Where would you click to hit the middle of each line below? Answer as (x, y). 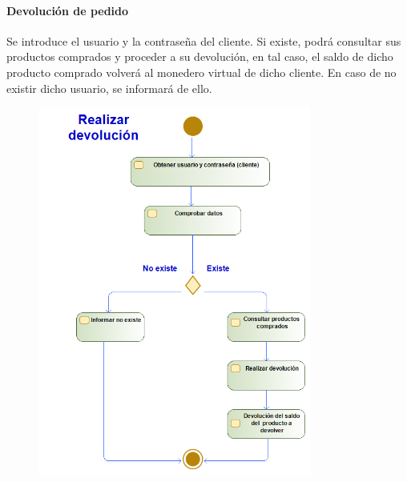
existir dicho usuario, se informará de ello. (109, 88)
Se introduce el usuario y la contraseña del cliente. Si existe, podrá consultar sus (204, 40)
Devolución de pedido (68, 10)
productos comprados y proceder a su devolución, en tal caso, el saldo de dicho (200, 56)
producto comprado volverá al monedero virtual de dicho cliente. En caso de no (201, 72)
